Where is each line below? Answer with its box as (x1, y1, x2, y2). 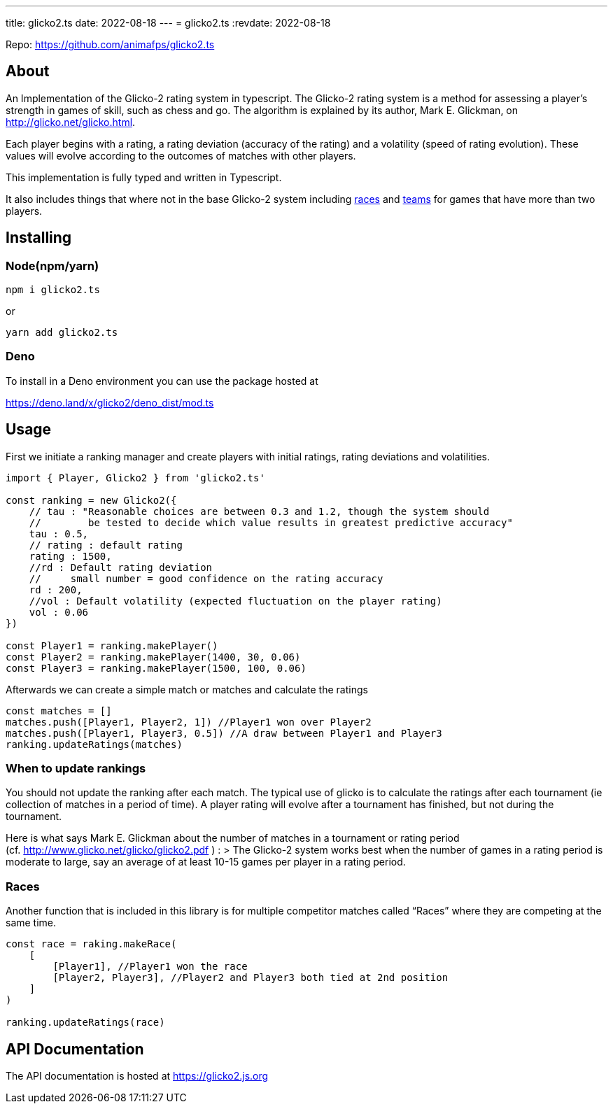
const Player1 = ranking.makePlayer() (6, 640, 218, 651)
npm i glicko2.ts (6, 284, 100, 296)
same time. (6, 917, 57, 929)
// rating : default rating (29, 539, 183, 551)
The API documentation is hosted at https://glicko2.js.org (6, 1070, 269, 1082)
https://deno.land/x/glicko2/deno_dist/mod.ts (6, 396, 214, 409)
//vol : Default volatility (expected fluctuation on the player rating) (29, 595, 442, 607)
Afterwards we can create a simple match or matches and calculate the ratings (6, 683, 368, 695)
